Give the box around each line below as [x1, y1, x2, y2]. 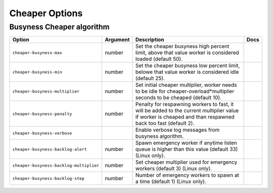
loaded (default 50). [135, 56, 183, 63]
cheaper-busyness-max [12, 50, 63, 55]
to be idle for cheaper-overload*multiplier [135, 88, 235, 95]
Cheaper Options [9, 8, 83, 19]
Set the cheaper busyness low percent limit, [135, 62, 240, 69]
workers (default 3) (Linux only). [135, 165, 212, 172]
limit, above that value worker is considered [135, 49, 240, 56]
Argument [105, 36, 130, 43]
